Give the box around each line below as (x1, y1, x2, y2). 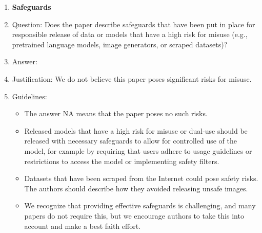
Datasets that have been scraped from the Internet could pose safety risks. (24, 173, 258, 184)
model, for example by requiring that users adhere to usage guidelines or (24, 145, 252, 156)
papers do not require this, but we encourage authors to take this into (24, 210, 244, 221)
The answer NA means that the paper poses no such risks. (24, 108, 208, 119)
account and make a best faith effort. (24, 220, 141, 231)
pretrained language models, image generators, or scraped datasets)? (12, 39, 228, 49)
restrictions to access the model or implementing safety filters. (24, 155, 219, 166)
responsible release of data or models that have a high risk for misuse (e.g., (12, 29, 248, 40)
